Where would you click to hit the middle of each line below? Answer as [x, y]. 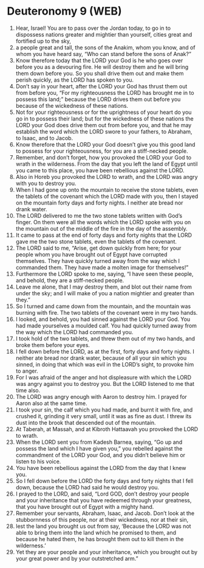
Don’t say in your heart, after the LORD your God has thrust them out [101, 86]
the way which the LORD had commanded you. [74, 332]
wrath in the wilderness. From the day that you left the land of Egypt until [107, 164]
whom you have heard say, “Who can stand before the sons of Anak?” [104, 54]
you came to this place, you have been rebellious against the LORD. [100, 170]
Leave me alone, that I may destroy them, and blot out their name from [104, 287]
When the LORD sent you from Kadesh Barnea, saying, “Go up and [99, 442]
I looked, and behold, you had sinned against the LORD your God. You [103, 319]
